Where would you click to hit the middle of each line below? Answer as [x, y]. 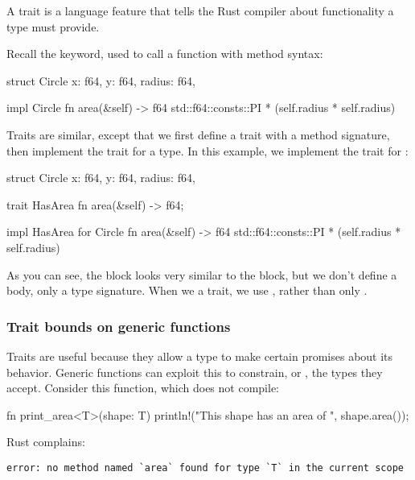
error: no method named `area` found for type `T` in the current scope [205, 468]
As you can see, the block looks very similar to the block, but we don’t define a [202, 274]
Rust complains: [46, 442]
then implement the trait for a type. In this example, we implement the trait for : [207, 150]
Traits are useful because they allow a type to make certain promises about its [200, 356]
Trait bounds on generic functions [119, 326]
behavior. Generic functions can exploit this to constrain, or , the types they [195, 372]
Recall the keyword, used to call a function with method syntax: [165, 54]
